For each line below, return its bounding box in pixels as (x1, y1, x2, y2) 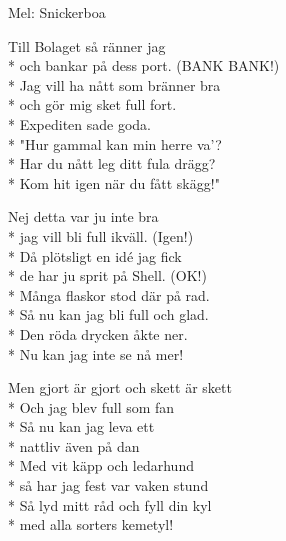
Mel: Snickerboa (8, 2, 106, 22)
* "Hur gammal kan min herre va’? (8, 133, 222, 154)
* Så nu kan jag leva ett (8, 416, 155, 437)
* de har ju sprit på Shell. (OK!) (8, 265, 207, 286)
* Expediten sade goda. (8, 113, 152, 134)
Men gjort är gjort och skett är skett (8, 377, 232, 398)
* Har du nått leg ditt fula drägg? (8, 153, 216, 174)
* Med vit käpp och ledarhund (8, 455, 194, 476)
